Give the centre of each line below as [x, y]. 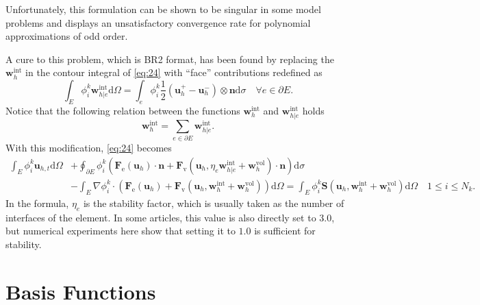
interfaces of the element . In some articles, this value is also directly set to [161, 217]
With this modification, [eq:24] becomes [89, 148]
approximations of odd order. [67, 36]
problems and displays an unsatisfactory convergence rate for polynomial [158, 22]
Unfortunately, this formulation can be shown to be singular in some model [163, 9]
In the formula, [37, 203]
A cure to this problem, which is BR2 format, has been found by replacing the [170, 59]
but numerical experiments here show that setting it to [121, 231]
